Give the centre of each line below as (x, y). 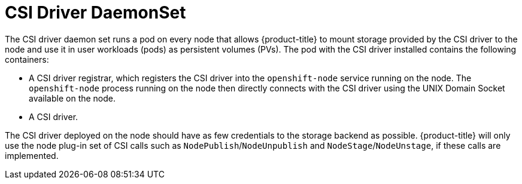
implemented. (32, 155)
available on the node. (72, 98)
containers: (27, 59)
